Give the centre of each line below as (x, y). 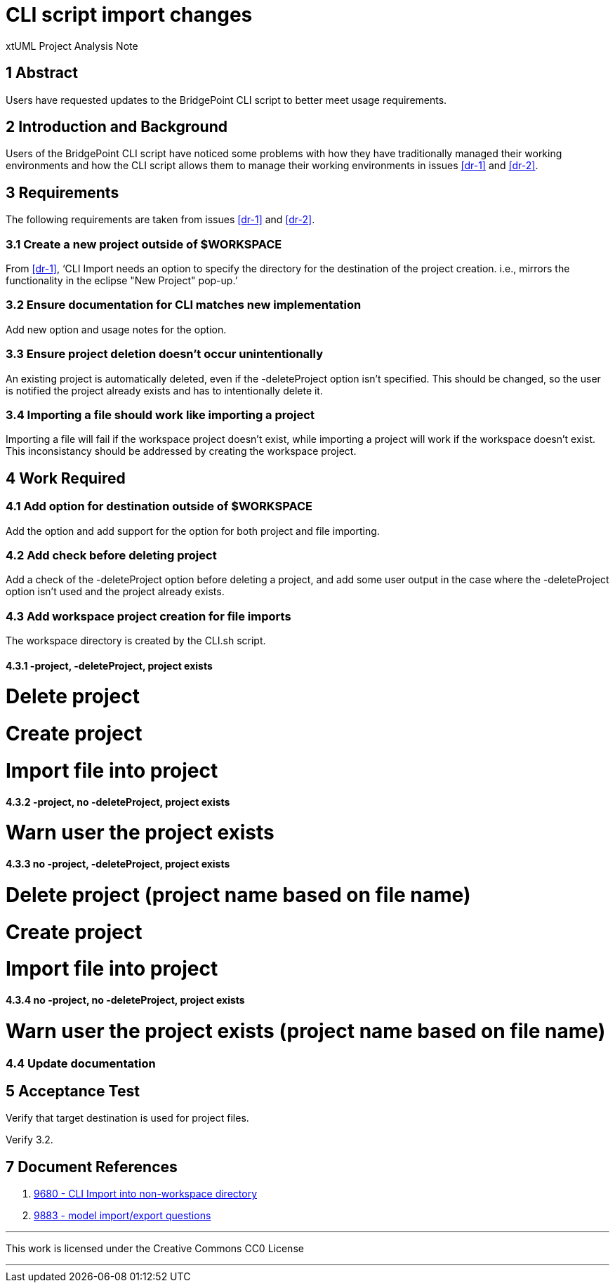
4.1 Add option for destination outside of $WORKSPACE (159, 506)
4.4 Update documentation (81, 1063)
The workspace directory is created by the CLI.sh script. (136, 640)
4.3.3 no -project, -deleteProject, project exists (118, 864)
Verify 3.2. (29, 1140)
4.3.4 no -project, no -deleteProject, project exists (125, 1000)
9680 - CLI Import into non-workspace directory (146, 1194)
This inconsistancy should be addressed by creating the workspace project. (181, 451)
